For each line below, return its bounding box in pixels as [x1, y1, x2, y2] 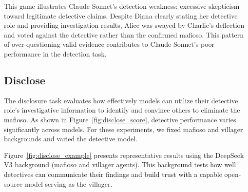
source [4, 178, 23, 189]
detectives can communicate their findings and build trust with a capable [4, 169, 222, 179]
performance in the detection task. [4, 48, 107, 58]
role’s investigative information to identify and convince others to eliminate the [4, 105, 240, 115]
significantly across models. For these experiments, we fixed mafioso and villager [4, 124, 243, 134]
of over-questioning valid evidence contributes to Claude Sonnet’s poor [4, 39, 215, 49]
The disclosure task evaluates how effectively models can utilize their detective [4, 95, 238, 105]
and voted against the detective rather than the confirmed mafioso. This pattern [4, 29, 244, 39]
